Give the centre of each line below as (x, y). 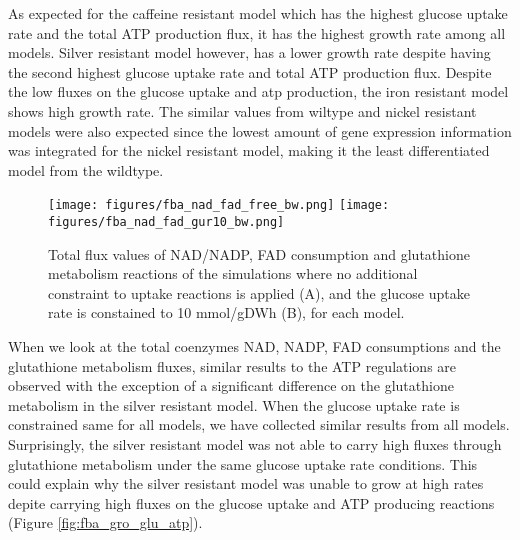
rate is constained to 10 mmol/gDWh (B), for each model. (226, 312)
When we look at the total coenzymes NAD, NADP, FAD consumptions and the (254, 346)
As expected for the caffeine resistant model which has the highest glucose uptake (258, 13)
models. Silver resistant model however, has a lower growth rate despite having (249, 52)
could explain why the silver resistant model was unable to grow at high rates (246, 483)
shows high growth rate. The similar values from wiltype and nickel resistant (242, 110)
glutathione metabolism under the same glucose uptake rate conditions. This (243, 463)
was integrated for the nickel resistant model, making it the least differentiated (249, 150)
